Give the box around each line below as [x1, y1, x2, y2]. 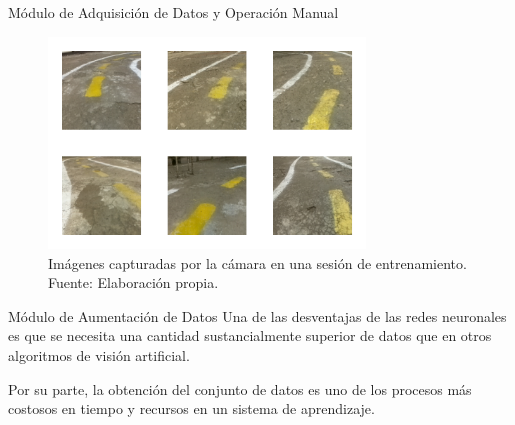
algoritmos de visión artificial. [8, 345, 190, 366]
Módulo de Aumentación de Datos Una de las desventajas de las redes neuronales [8, 305, 507, 326]
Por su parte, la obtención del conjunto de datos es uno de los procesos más [8, 378, 472, 399]
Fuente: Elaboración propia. [48, 272, 219, 293]
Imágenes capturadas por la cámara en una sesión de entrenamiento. [48, 252, 467, 273]
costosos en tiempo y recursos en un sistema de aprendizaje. [8, 398, 375, 419]
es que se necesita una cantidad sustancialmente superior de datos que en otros [8, 325, 492, 346]
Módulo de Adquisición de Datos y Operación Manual [8, 2, 339, 22]
